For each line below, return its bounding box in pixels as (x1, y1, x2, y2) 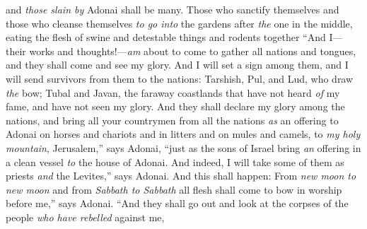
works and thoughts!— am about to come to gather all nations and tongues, (29, 43, 356, 58)
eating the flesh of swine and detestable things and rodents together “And (6, 30, 326, 45)
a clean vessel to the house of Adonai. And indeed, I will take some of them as (6, 154, 344, 169)
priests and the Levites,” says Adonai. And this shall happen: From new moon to (6, 168, 356, 183)
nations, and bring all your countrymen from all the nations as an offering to (6, 112, 339, 127)
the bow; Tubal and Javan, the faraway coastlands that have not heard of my (6, 85, 340, 100)
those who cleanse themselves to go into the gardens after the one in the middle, (6, 16, 353, 30)
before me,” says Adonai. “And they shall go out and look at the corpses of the (6, 196, 349, 211)
